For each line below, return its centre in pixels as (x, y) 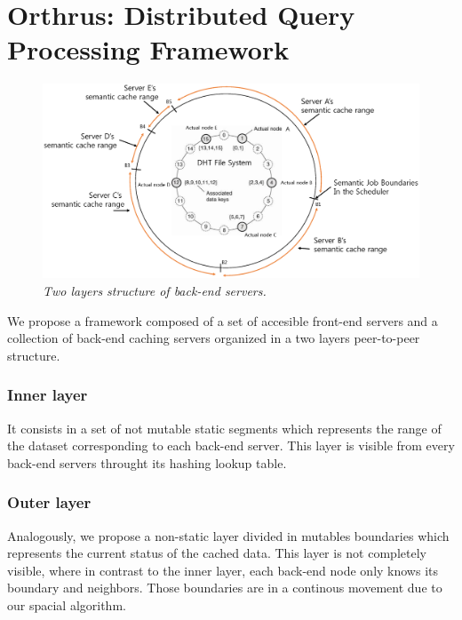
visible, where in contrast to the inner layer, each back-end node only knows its (223, 570)
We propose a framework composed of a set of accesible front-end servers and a (223, 320)
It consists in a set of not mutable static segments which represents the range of (224, 428)
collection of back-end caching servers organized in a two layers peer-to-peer (214, 338)
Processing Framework (148, 49)
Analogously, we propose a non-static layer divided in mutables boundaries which (228, 535)
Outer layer (49, 502)
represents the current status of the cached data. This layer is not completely (217, 553)
